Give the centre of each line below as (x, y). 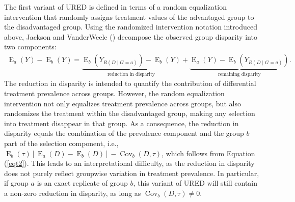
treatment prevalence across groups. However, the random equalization (114, 93)
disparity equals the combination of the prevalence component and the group (124, 133)
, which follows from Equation (208, 153)
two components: (30, 47)
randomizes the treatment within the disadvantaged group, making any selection (130, 113)
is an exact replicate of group (82, 183)
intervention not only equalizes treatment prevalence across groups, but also (123, 103)
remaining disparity (239, 74)
